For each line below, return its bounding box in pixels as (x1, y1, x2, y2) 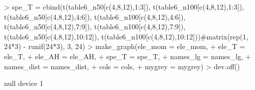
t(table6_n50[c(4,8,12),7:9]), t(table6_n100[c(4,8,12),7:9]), (4, 21, 186, 32)
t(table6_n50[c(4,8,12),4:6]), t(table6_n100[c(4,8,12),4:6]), (4, 11, 186, 22)
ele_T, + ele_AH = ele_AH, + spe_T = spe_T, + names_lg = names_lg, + (4, 51, 251, 61)
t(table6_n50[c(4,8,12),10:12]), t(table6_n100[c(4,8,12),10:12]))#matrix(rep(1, (4, 31, 248, 41)
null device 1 (4, 78, 43, 88)
